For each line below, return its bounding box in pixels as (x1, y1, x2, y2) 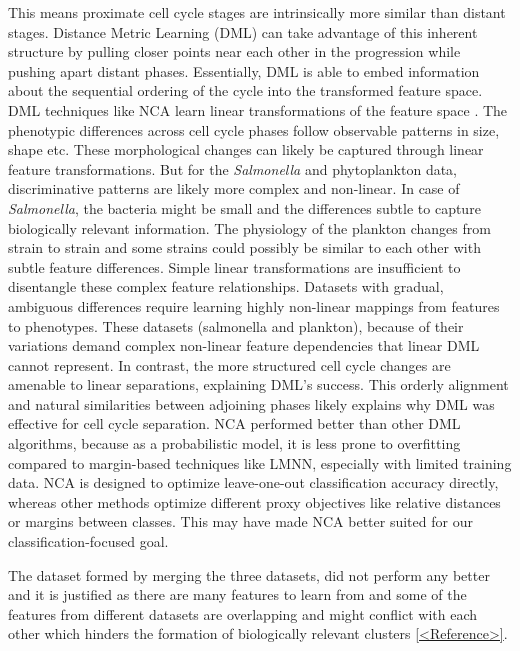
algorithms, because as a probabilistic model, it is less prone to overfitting (8, 433, 461, 454)
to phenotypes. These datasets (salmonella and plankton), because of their (8, 315, 464, 336)
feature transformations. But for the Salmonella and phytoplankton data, (8, 158, 458, 179)
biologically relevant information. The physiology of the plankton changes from (8, 217, 491, 238)
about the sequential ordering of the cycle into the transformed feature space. (8, 80, 483, 101)
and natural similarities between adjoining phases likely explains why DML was (8, 393, 495, 414)
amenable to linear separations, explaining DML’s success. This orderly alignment (8, 374, 509, 395)
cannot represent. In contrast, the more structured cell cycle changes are (8, 354, 451, 375)
